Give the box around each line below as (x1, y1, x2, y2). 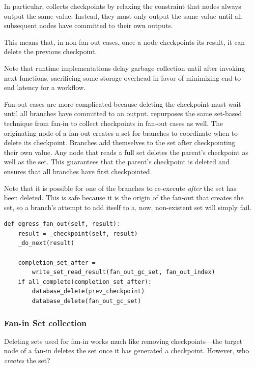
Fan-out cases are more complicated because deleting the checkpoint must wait (4, 98, 241, 109)
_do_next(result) (18, 240, 75, 247)
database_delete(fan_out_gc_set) (32, 298, 142, 305)
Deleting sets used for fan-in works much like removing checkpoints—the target (4, 336, 243, 346)
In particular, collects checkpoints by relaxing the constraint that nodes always (4, 1, 241, 11)
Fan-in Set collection (4, 316, 87, 329)
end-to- (222, 72, 243, 83)
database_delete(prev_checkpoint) (32, 288, 145, 295)
